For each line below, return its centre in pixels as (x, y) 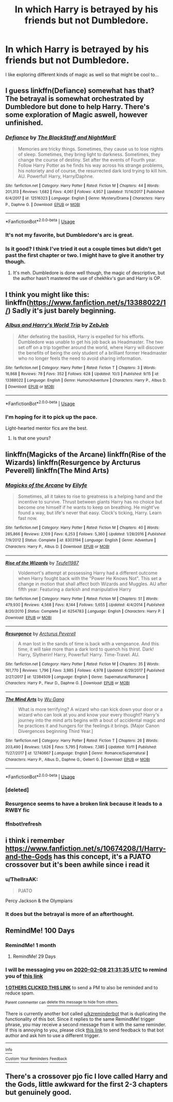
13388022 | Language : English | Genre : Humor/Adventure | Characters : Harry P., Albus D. (86, 380)
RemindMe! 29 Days (34, 956)
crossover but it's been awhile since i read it (77, 865)
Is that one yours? (32, 438)
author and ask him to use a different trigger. (53, 1036)
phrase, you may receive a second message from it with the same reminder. (86, 1025)
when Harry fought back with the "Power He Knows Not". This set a (90, 578)
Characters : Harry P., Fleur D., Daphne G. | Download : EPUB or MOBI (67, 683)
